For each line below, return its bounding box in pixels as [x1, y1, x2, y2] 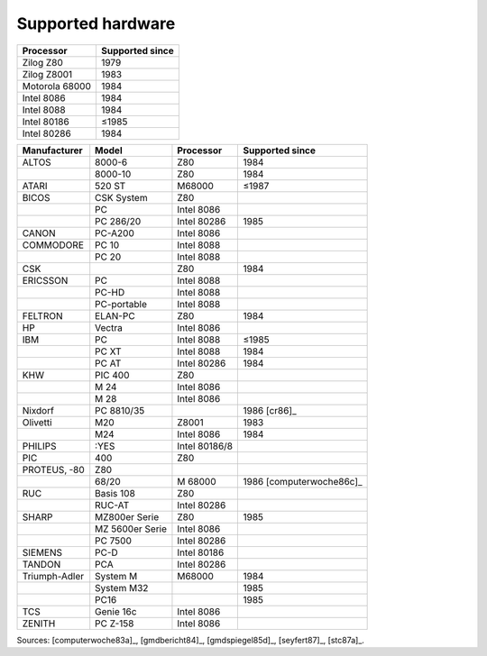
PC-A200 [95, 226, 135, 239]
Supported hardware [16, 14, 176, 33]
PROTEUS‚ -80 [22, 463, 85, 476]
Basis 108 [95, 487, 135, 499]
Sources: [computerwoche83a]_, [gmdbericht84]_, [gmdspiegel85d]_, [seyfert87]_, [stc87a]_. [16, 634, 365, 645]
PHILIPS [22, 440, 57, 452]
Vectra [95, 321, 124, 333]
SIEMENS [22, 546, 63, 559]
